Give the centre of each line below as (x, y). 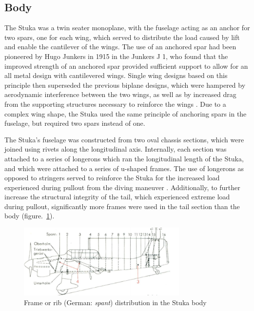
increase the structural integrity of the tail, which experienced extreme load (117, 197)
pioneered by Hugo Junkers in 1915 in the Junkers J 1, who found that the (116, 56)
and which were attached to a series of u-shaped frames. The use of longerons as (124, 168)
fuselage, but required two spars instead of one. (75, 123)
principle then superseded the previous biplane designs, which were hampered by (125, 85)
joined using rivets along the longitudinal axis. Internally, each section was (116, 149)
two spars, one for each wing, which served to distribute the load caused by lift (122, 37)
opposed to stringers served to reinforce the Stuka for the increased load (112, 178)
